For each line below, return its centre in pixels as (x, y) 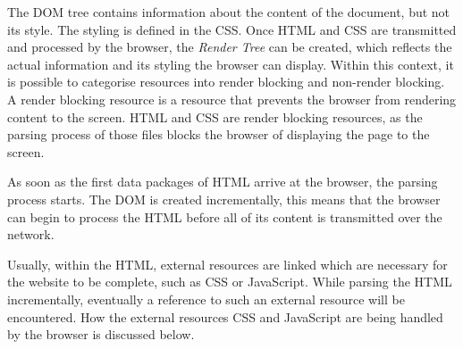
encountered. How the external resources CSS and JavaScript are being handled (225, 316)
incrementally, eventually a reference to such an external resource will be (206, 299)
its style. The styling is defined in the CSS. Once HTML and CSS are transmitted (232, 29)
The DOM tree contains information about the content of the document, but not (229, 12)
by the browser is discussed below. (101, 334)
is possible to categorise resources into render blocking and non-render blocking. (226, 82)
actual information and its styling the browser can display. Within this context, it (231, 64)
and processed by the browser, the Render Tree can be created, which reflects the (230, 47)
